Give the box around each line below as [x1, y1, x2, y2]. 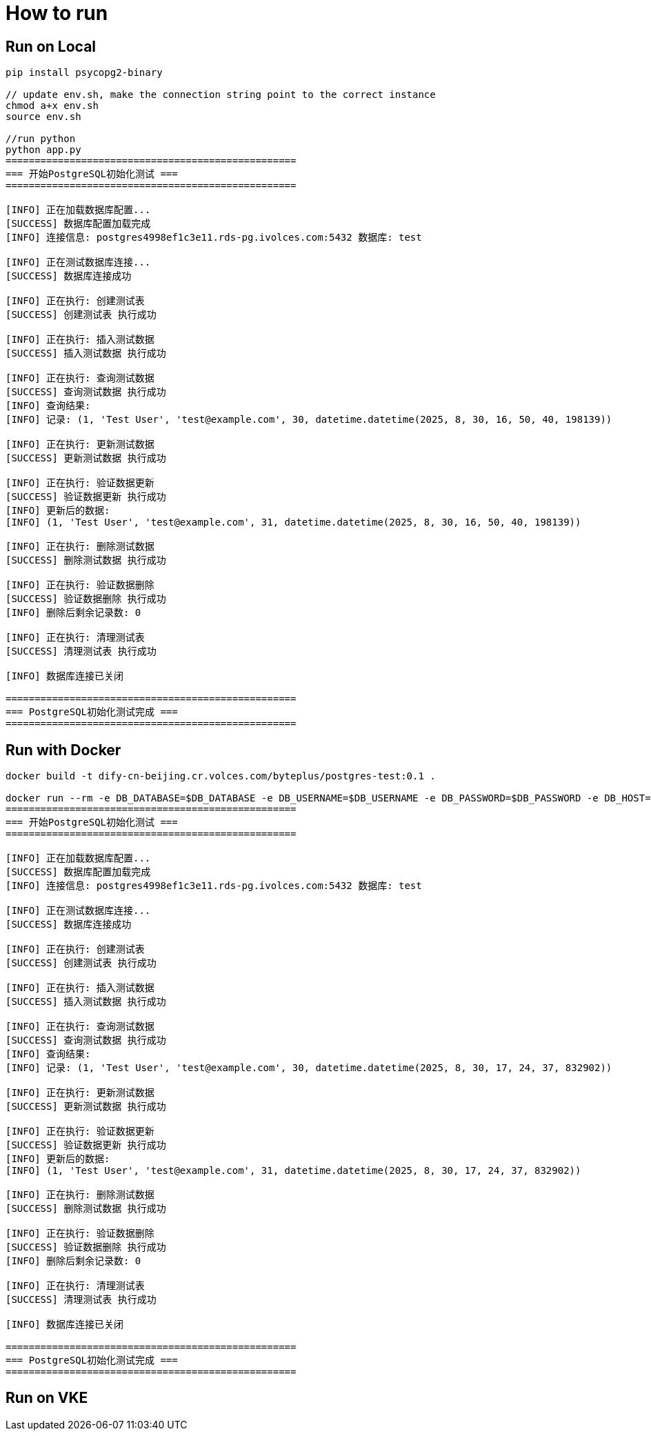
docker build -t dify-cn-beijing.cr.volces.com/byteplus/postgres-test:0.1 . [6, 770, 436, 782]
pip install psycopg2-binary [6, 67, 163, 79]
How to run [6, 1, 108, 25]
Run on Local [6, 37, 97, 55]
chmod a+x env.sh [6, 100, 99, 112]
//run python [6, 133, 76, 145]
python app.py [6, 144, 81, 156]
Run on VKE [6, 1389, 88, 1407]
